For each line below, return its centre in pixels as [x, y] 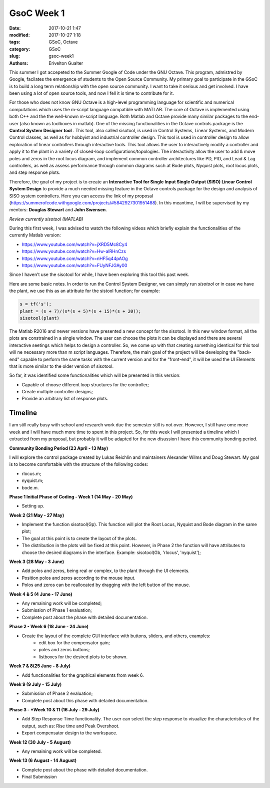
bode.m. [30, 487]
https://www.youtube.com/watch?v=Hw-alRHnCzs [74, 251]
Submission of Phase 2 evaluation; [57, 693]
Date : [15, 28]
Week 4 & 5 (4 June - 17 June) [41, 594]
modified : [19, 35]
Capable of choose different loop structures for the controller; [85, 384]
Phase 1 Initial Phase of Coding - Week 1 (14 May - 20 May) [71, 496]
